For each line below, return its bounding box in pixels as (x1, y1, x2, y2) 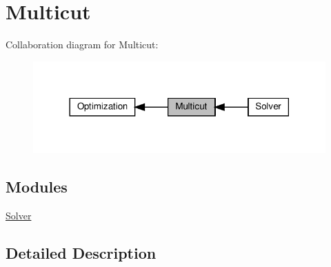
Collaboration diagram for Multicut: (6, 37, 159, 52)
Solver (6, 208, 32, 223)
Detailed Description (6, 242, 157, 264)
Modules (6, 176, 68, 197)
